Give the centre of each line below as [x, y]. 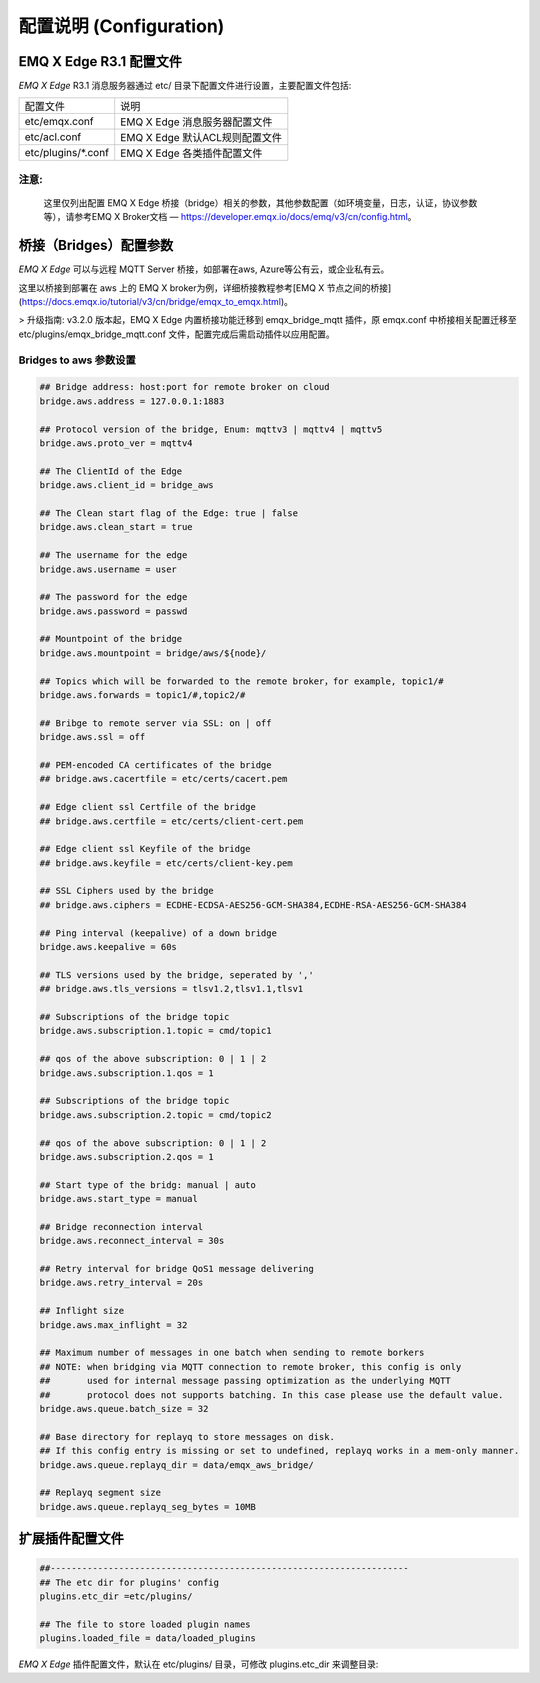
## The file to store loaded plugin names [145, 1624]
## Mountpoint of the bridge [111, 639]
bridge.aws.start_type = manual [119, 1199]
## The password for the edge [113, 597]
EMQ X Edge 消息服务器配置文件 [196, 122]
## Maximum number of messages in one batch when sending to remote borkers [232, 1353]
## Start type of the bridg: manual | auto [148, 1184]
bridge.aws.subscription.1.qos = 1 [126, 1073]
